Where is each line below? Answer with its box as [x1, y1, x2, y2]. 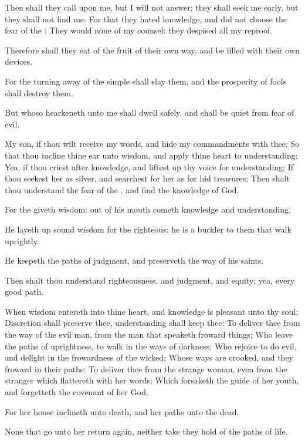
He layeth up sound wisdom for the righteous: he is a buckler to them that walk [5, 223, 292, 235]
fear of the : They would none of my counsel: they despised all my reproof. [5, 24, 273, 36]
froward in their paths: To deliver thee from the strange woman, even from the [5, 362, 287, 375]
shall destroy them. [5, 86, 73, 99]
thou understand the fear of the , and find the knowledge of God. [5, 183, 239, 196]
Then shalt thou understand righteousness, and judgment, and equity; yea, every [5, 274, 295, 286]
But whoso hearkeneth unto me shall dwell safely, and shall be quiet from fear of [5, 106, 294, 119]
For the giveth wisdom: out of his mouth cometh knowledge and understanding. [5, 203, 291, 216]
